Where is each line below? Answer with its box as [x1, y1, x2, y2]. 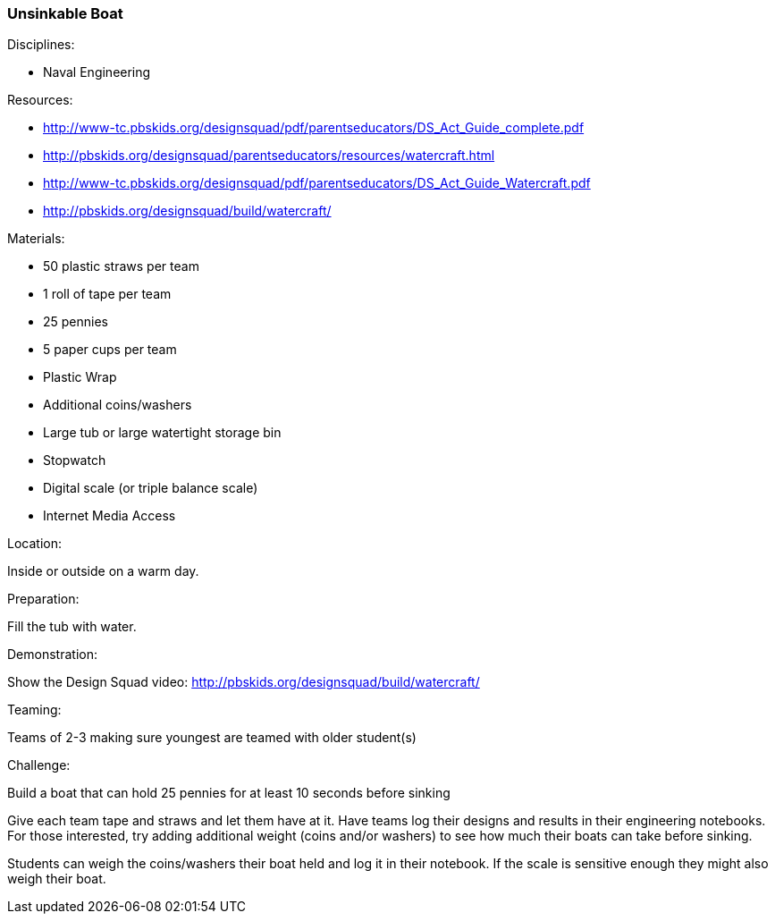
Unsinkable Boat [7, 4, 123, 22]
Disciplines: [7, 37, 75, 53]
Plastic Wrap [43, 369, 117, 385]
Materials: [7, 231, 65, 247]
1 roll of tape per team [43, 286, 172, 302]
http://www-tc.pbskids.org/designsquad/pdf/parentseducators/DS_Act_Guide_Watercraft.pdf [43, 175, 591, 191]
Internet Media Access [43, 508, 176, 524]
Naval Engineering [43, 64, 151, 80]
